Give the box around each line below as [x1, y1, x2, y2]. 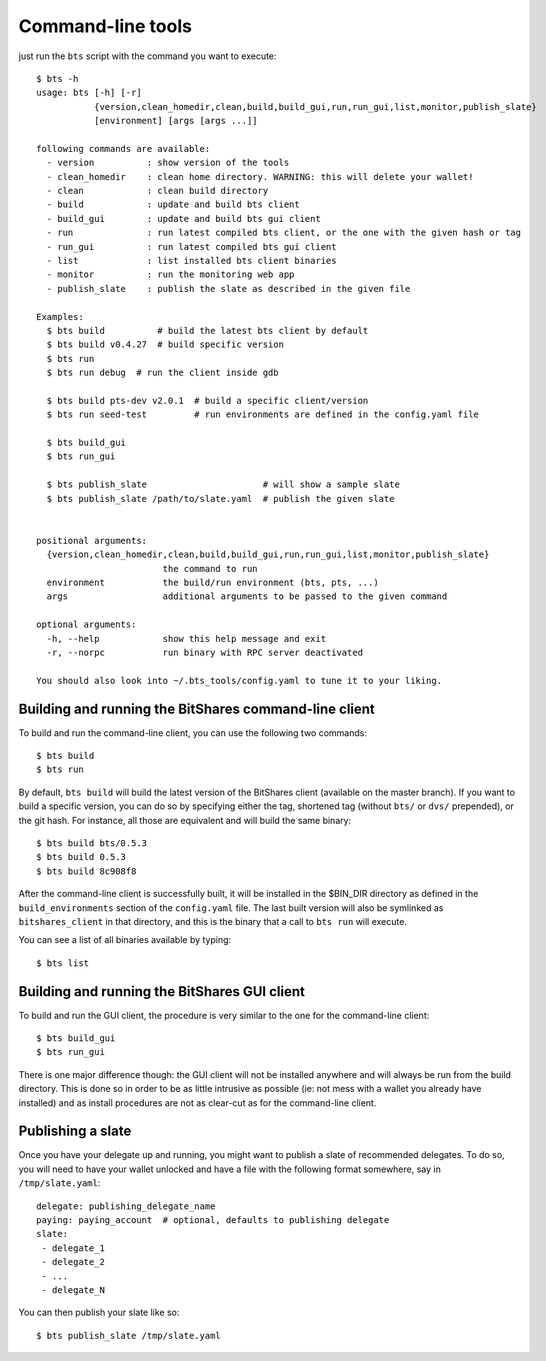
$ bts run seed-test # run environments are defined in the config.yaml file [46, 409, 480, 420]
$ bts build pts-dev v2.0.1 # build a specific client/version [46, 395, 369, 406]
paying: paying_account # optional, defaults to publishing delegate [36, 1215, 390, 1226]
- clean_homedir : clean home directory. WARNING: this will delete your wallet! [46, 171, 474, 182]
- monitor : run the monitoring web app [46, 269, 295, 280]
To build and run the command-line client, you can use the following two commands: [18, 726, 367, 739]
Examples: [36, 311, 84, 322]
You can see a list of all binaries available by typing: [18, 934, 232, 946]
